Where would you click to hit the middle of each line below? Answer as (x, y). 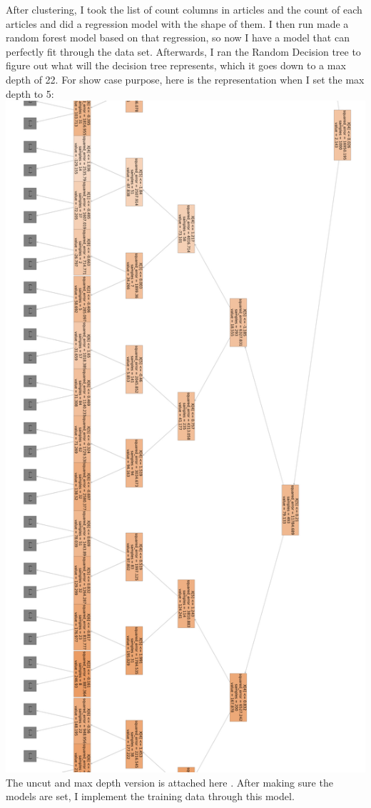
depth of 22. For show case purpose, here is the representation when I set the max (185, 79)
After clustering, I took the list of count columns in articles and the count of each (184, 9)
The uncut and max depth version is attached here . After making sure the (169, 782)
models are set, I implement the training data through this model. (150, 796)
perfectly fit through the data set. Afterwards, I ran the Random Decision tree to (183, 51)
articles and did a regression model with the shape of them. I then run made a (177, 23)
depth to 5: (30, 93)
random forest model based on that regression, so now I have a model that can (178, 38)
